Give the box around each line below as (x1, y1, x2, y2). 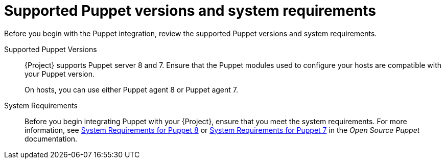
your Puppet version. (25, 69, 95, 78)
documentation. (25, 134, 78, 143)
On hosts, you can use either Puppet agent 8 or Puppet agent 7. (25, 85, 239, 94)
